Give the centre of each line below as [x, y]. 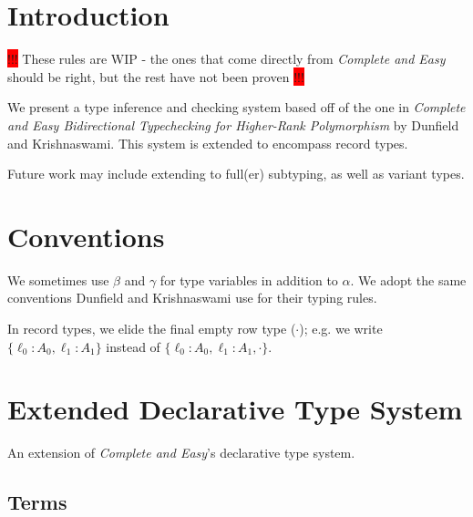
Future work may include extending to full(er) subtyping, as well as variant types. [236, 174]
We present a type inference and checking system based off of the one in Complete [236, 107]
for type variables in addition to [249, 279]
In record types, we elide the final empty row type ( [152, 328]
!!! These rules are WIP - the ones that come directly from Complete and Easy [226, 59]
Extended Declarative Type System [235, 409]
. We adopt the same [408, 279]
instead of [133, 346]
